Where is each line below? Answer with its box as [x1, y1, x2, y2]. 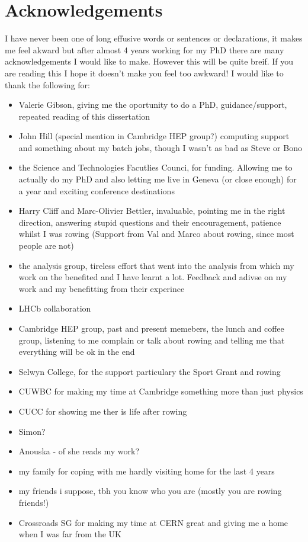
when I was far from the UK [18, 528, 121, 540]
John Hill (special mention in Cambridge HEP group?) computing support [18, 130, 290, 142]
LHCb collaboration [18, 302, 91, 315]
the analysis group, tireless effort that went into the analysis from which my [18, 259, 294, 271]
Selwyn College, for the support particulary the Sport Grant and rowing [18, 365, 281, 377]
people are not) [18, 239, 74, 252]
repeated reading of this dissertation [18, 110, 150, 122]
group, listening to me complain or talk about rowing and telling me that [18, 333, 285, 346]
